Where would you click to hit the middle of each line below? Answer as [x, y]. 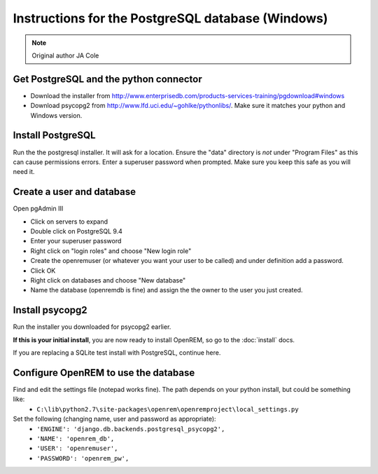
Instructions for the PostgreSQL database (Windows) [170, 18]
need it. [24, 172]
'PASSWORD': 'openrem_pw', [83, 458]
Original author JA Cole [65, 55]
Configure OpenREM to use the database [104, 373]
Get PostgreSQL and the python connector [107, 79]
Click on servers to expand [69, 222]
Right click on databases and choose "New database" [108, 280]
